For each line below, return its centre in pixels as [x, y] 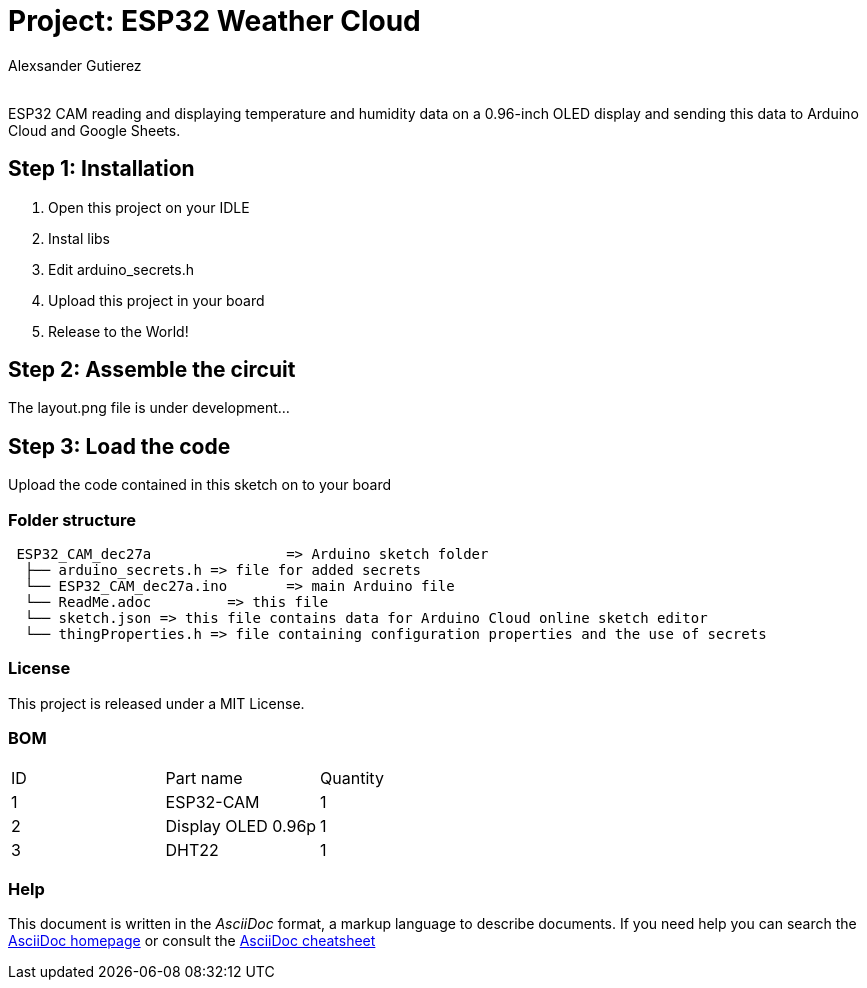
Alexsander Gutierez [75, 65]
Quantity [352, 777]
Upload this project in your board [156, 300]
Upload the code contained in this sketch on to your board [199, 485]
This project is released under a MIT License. [156, 703]
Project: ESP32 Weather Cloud [214, 21]
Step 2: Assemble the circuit [152, 370]
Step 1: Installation [101, 169]
